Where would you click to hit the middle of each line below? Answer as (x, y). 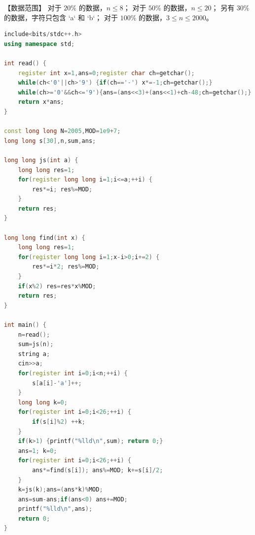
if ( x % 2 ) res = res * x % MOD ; (57, 286)
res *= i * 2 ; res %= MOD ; (66, 267)
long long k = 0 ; (43, 402)
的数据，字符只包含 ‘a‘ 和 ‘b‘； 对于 (61, 17)
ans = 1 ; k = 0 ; (37, 451)
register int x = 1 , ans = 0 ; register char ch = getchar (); (106, 73)
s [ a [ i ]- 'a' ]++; (57, 383)
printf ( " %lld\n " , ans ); (55, 509)
